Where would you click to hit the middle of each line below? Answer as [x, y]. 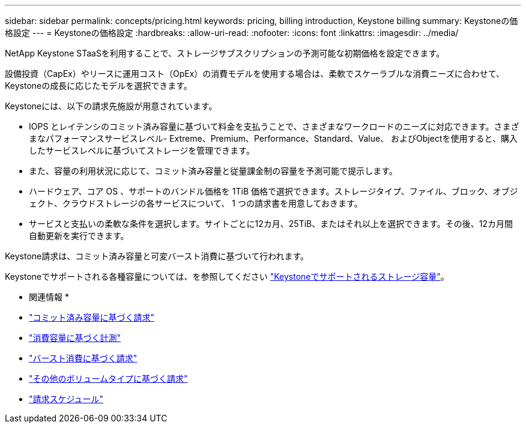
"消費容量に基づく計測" [75, 338]
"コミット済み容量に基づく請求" [92, 317]
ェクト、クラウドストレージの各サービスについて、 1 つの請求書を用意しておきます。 [196, 203]
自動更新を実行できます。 [79, 236]
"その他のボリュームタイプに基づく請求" [108, 378]
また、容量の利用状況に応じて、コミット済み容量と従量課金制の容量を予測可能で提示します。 [213, 171]
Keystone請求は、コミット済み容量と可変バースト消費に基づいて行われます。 [157, 256]
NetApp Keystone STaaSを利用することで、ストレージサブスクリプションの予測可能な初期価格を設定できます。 [225, 53]
